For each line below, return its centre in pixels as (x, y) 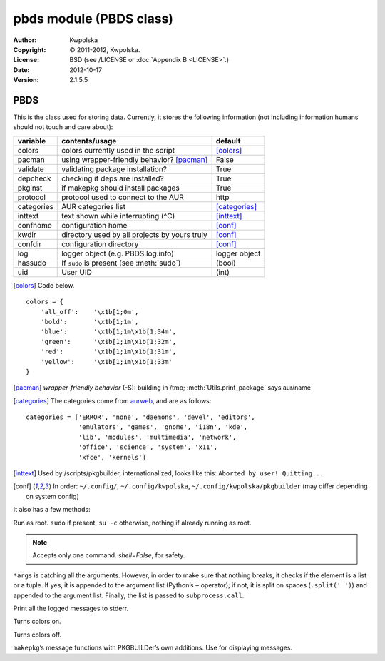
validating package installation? (114, 169)
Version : (26, 80)
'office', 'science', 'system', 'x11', (148, 447)
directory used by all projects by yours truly (135, 234)
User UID (77, 272)
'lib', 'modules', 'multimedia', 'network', (158, 437)
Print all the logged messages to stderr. (71, 608)
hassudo (32, 263)
